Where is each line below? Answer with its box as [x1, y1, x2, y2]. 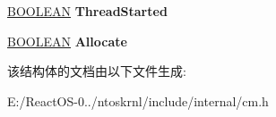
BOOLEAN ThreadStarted [7, 2, 168, 20]
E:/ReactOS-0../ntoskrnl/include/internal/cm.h [7, 91, 269, 110]
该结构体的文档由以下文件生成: [7, 62, 186, 80]
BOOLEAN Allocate [7, 31, 127, 50]
